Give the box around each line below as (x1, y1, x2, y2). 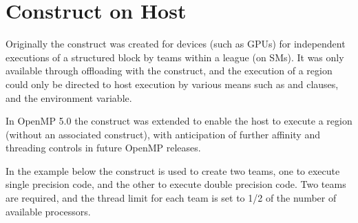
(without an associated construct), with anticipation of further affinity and (6, 127, 320, 141)
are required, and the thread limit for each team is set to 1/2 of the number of (6, 191, 337, 205)
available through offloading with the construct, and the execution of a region (6, 63, 333, 78)
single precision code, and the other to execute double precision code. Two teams (6, 177, 346, 191)
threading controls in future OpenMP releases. (6, 140, 201, 155)
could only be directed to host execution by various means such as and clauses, (6, 76, 339, 91)
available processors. (6, 204, 91, 218)
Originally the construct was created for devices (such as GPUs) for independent (6, 36, 346, 51)
